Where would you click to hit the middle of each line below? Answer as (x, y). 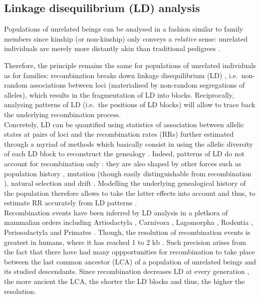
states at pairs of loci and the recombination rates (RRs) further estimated (119, 134)
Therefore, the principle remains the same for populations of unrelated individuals (130, 65)
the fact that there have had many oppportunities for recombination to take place (129, 252)
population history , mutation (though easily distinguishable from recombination (128, 173)
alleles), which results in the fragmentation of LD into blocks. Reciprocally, (119, 94)
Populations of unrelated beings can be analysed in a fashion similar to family (124, 29)
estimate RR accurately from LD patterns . (71, 203)
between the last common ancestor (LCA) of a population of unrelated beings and (130, 261)
